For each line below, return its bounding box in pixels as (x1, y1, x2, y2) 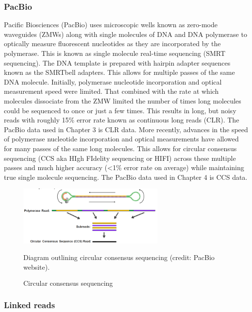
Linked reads (4, 298, 55, 311)
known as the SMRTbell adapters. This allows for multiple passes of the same (4, 67, 235, 77)
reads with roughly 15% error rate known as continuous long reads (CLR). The (4, 115, 239, 125)
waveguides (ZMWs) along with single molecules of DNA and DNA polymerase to (4, 29, 247, 39)
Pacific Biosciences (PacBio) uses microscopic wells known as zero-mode (4, 19, 218, 30)
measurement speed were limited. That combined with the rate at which (4, 86, 219, 96)
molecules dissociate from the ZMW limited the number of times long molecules (4, 95, 241, 105)
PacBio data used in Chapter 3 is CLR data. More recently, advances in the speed (4, 124, 248, 134)
